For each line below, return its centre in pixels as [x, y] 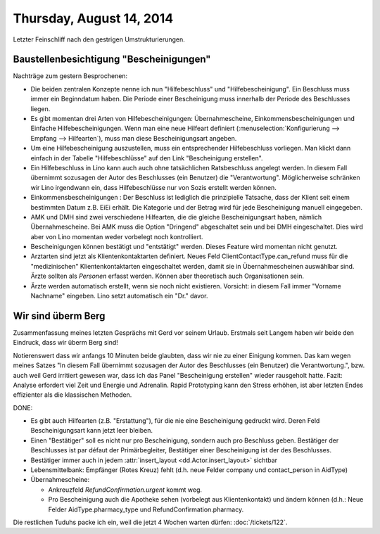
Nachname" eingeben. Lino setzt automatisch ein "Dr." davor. [119, 296]
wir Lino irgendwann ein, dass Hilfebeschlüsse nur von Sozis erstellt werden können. [154, 187]
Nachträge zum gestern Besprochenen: [70, 76]
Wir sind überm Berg [59, 316]
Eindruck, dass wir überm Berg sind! [66, 343]
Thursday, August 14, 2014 [93, 18]
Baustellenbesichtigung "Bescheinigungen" [112, 59]
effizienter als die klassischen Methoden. [72, 395]
